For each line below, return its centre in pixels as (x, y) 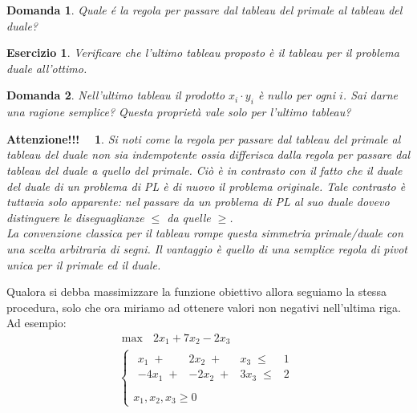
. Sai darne (370, 95)
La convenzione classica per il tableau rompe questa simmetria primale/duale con (205, 233)
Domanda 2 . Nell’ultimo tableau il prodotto (116, 95)
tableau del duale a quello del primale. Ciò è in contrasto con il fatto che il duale (204, 170)
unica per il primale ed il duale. (84, 264)
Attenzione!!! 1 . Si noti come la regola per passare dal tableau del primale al (204, 138)
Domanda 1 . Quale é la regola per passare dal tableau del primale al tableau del (204, 10)
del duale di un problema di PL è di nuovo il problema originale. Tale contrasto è (206, 186)
